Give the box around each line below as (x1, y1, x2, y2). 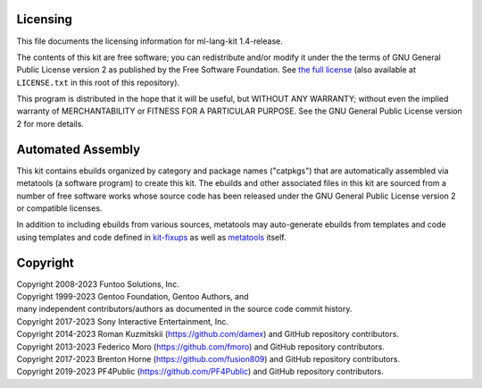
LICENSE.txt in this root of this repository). (16, 77, 180, 88)
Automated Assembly (16, 141, 141, 156)
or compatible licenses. (16, 202, 103, 214)
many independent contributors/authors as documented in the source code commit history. (16, 304, 353, 315)
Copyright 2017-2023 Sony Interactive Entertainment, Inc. (16, 316, 229, 326)
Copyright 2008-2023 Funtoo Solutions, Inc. (16, 278, 179, 290)
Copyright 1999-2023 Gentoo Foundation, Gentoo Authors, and (16, 291, 249, 302)
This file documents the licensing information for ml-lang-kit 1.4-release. (16, 36, 283, 46)
